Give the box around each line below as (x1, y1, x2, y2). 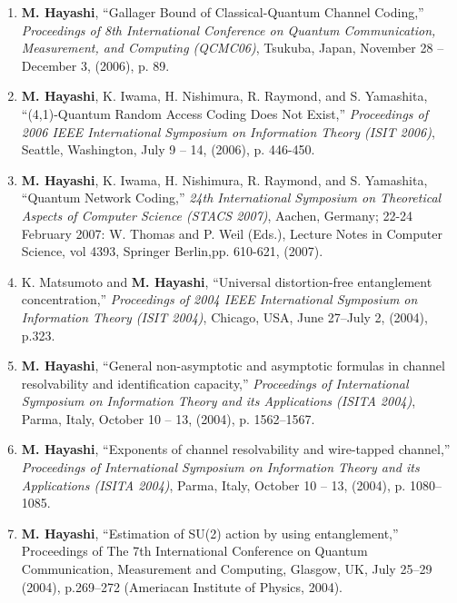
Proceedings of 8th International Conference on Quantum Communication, (21, 20, 436, 39)
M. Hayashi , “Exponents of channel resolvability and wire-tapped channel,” (21, 440, 451, 459)
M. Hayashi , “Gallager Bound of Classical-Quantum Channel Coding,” (21, 3, 424, 21)
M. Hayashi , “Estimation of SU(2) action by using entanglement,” (21, 523, 399, 542)
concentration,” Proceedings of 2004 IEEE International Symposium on (21, 290, 418, 309)
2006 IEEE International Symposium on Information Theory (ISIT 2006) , (21, 122, 435, 141)
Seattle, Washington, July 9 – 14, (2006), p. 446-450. (21, 140, 315, 159)
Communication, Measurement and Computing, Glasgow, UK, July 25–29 (21, 559, 432, 578)
